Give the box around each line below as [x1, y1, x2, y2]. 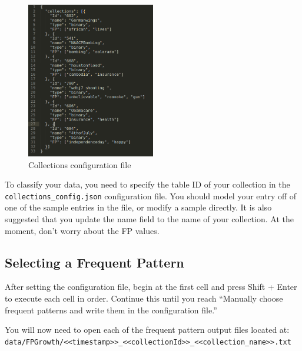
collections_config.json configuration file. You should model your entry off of [5, 189, 297, 202]
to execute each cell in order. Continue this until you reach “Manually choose [5, 292, 283, 305]
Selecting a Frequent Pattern [5, 253, 184, 271]
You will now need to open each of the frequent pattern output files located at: [5, 323, 290, 336]
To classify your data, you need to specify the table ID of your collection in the [5, 178, 290, 190]
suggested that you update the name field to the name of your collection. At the [5, 213, 294, 225]
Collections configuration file [28, 158, 131, 171]
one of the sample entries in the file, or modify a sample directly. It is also [5, 201, 272, 213]
